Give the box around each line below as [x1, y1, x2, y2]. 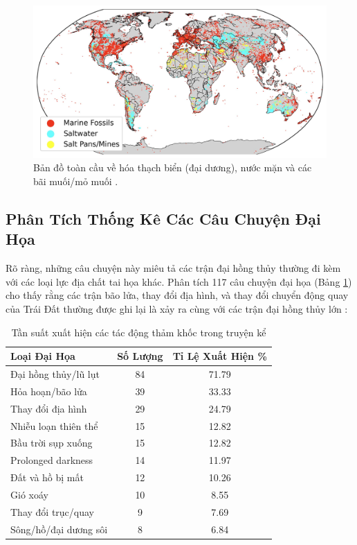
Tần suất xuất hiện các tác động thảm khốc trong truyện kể [11, 325, 266, 339]
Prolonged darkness [10, 453, 93, 467]
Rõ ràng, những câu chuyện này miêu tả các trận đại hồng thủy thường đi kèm [6, 261, 341, 275]
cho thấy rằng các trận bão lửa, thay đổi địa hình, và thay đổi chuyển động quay [6, 288, 349, 302]
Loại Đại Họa [10, 349, 75, 363]
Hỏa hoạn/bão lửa [10, 383, 87, 398]
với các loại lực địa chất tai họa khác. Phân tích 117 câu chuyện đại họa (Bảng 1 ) [6, 274, 352, 288]
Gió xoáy [10, 487, 48, 501]
